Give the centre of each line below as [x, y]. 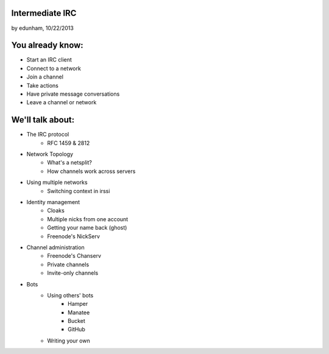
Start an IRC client [49, 60]
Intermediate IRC [44, 13]
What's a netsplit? [70, 163]
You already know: [47, 45]
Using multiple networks [57, 182]
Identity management [53, 202]
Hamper [78, 304]
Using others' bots [70, 295]
